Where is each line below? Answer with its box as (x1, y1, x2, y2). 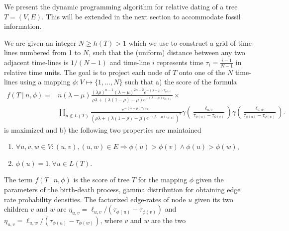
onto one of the (179, 67, 225, 77)
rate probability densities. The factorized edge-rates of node (4, 194, 186, 204)
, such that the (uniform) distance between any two (89, 47, 245, 58)
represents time (157, 57, 203, 67)
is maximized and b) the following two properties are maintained (4, 124, 201, 135)
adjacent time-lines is (4, 57, 69, 67)
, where (100, 215, 122, 225)
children (4, 204, 28, 214)
